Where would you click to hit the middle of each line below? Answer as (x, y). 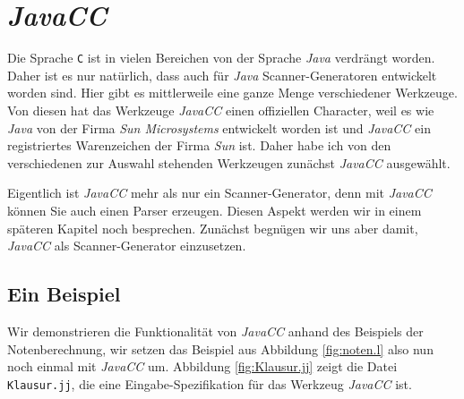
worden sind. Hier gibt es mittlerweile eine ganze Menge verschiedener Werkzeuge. (232, 93)
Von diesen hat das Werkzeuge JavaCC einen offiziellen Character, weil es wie (221, 110)
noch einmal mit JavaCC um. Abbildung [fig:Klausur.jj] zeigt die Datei (202, 366)
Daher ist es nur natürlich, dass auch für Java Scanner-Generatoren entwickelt (222, 75)
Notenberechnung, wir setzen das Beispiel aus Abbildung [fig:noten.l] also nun (220, 348)
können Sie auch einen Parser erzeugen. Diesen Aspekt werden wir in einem (215, 210)
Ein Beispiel (64, 294)
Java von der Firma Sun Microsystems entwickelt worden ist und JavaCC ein (219, 127)
